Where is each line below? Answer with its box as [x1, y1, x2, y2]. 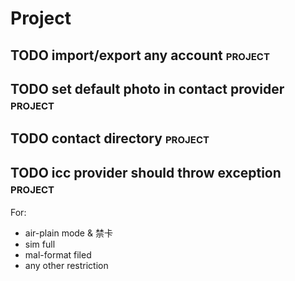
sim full [24, 238, 56, 251]
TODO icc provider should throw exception [10, 164, 282, 181]
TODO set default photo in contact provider [10, 80, 285, 97]
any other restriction [24, 260, 109, 272]
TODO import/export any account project [10, 47, 270, 64]
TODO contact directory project [10, 130, 210, 147]
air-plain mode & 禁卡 [24, 227, 113, 239]
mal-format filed [24, 249, 92, 261]
